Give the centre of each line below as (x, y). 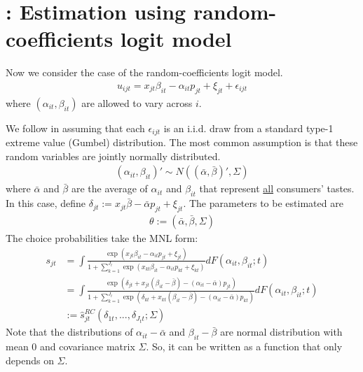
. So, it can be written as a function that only (244, 346)
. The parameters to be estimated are (263, 203)
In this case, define (46, 203)
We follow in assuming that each (75, 128)
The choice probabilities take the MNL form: (102, 238)
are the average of (109, 188)
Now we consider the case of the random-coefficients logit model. (144, 72)
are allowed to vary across (137, 102)
